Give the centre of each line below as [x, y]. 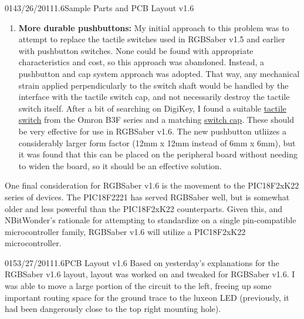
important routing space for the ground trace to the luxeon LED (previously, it [147, 297]
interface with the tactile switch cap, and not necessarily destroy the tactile [154, 97]
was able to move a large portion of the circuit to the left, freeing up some [138, 286]
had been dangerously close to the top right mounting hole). [113, 309]
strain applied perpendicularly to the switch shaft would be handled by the [153, 85]
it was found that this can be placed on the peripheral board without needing [158, 154]
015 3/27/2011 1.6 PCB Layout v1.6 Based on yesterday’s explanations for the [142, 262]
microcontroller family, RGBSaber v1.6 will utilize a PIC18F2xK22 [125, 231]
